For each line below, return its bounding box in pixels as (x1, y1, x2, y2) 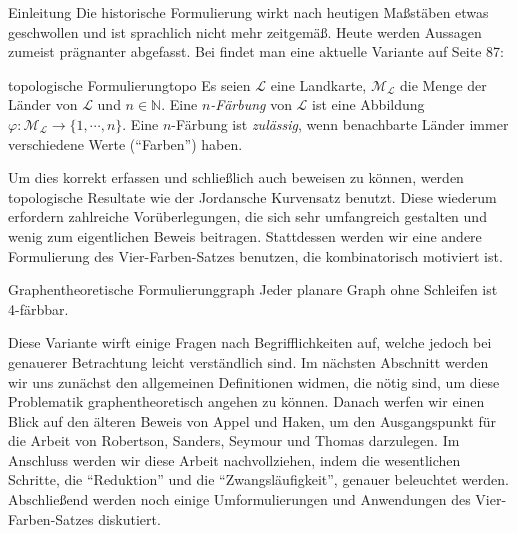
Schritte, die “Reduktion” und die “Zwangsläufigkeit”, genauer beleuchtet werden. (8, 469, 509, 490)
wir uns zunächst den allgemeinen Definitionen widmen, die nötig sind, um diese (8, 371, 500, 392)
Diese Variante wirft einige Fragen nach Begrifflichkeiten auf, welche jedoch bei (8, 332, 492, 353)
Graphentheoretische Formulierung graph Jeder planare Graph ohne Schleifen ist (8, 279, 498, 300)
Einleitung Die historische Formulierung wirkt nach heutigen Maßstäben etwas (8, 2, 489, 22)
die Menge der (400, 74, 487, 95)
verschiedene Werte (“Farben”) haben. (8, 133, 243, 154)
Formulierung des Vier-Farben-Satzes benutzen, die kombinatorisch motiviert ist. (8, 245, 503, 266)
